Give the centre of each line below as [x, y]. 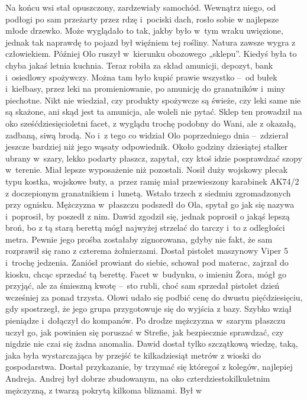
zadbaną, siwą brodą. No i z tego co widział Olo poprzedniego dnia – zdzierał [147, 135]
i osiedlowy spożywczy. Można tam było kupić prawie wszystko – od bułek [141, 77]
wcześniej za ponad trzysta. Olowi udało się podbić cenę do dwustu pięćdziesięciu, [154, 297]
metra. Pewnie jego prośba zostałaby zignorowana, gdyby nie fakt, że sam [139, 239]
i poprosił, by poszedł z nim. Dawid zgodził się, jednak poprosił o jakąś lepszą [148, 216]
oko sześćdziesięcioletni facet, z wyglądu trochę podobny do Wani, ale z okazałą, [151, 123]
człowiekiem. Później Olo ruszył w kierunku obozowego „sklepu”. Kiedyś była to [151, 54]
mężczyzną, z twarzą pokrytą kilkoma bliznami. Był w [104, 390]
